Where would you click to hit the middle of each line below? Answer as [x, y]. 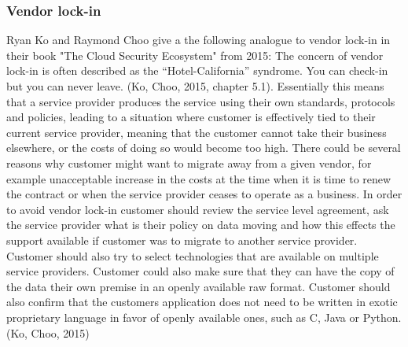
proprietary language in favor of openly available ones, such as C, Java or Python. [204, 317]
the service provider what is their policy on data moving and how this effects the [201, 225]
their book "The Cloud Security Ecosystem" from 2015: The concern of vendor [195, 55]
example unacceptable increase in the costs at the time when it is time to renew [199, 178]
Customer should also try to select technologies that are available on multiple [193, 255]
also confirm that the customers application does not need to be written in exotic [202, 302]
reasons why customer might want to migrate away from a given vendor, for [189, 162]
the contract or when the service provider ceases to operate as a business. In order [204, 194]
